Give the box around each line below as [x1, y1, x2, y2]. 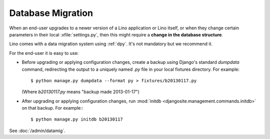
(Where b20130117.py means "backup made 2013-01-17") [21, 89, 140, 95]
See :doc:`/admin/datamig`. [9, 128, 65, 134]
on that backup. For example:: [21, 105, 83, 111]
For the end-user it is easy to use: [9, 50, 79, 56]
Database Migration [9, 7, 93, 18]
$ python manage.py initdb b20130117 [30, 117, 123, 122]
